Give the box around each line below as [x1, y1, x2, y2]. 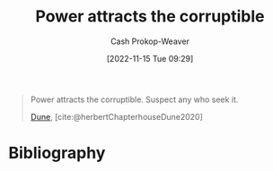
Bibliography [8, 143, 106, 163]
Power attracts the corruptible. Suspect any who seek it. [30, 94, 239, 105]
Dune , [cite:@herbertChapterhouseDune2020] [30, 111, 204, 122]
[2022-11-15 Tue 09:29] [106, 53, 194, 64]
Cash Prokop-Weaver [110, 36, 190, 47]
